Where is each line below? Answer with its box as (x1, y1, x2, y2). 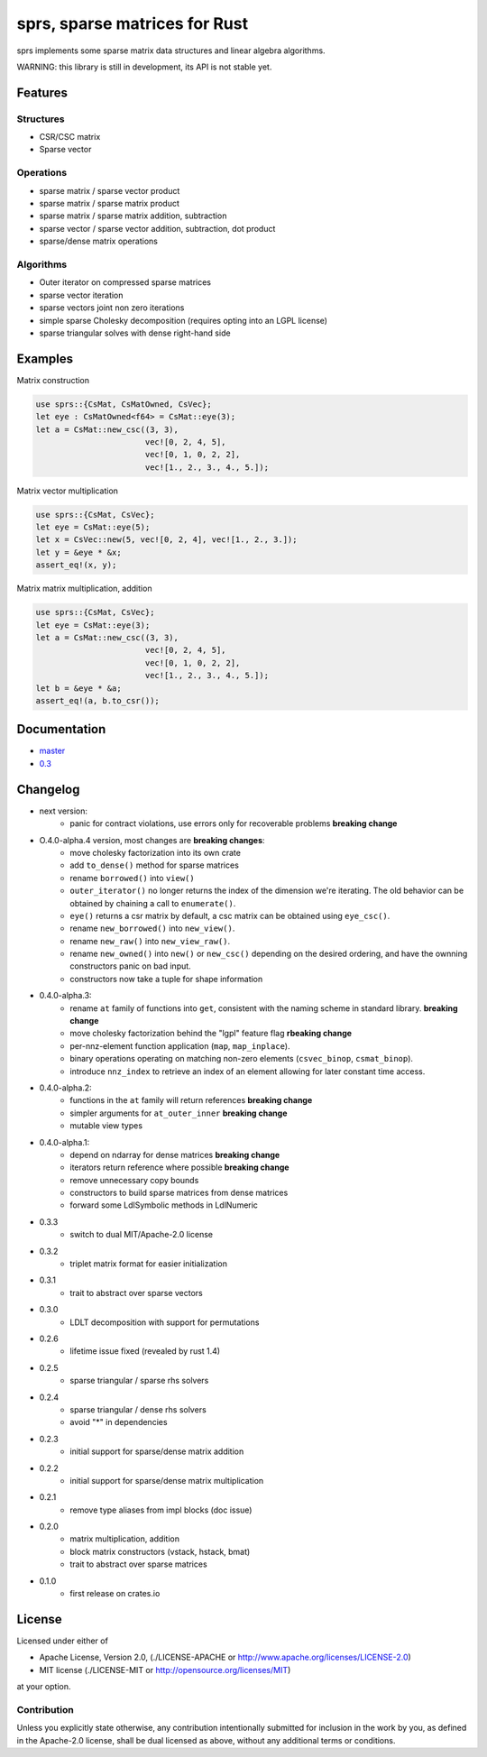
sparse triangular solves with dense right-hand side (39, 327, 231, 338)
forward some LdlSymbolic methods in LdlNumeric (69, 1200, 259, 1210)
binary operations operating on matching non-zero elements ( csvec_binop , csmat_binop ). (69, 1053, 414, 1064)
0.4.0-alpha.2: (39, 1082, 92, 1093)
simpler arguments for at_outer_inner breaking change (69, 1108, 288, 1118)
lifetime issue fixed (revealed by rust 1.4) (69, 1346, 221, 1357)
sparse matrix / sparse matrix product (39, 198, 180, 209)
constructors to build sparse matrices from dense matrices (69, 1187, 289, 1199)
